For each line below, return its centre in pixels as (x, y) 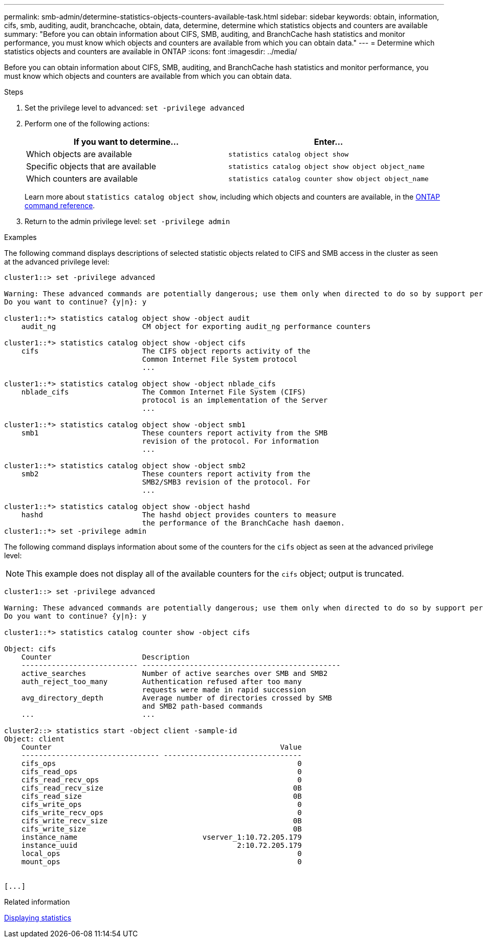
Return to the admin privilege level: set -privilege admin (127, 221)
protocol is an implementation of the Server (235, 400)
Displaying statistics (38, 918)
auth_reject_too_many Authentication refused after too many (161, 682)
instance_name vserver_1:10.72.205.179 (161, 837)
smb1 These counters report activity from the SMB (174, 433)
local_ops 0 (161, 853)
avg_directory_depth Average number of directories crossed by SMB (177, 698)
